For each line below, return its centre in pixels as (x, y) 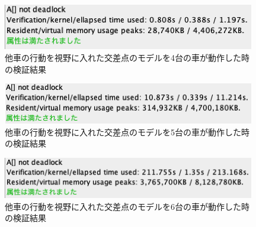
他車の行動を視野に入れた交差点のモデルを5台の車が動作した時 (127, 132)
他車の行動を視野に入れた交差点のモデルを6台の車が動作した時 (127, 206)
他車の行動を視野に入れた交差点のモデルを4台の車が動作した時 (127, 57)
